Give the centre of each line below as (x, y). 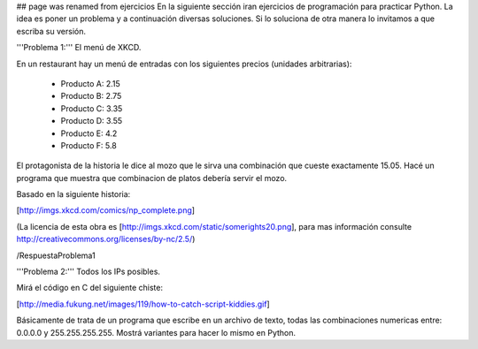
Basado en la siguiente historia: (73, 194)
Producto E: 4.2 (89, 133)
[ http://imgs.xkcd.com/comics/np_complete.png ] (105, 210)
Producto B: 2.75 (91, 96)
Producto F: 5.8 (89, 145)
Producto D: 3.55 (92, 121)
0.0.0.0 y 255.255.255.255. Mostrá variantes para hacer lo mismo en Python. (156, 332)
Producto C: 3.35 (92, 108)
